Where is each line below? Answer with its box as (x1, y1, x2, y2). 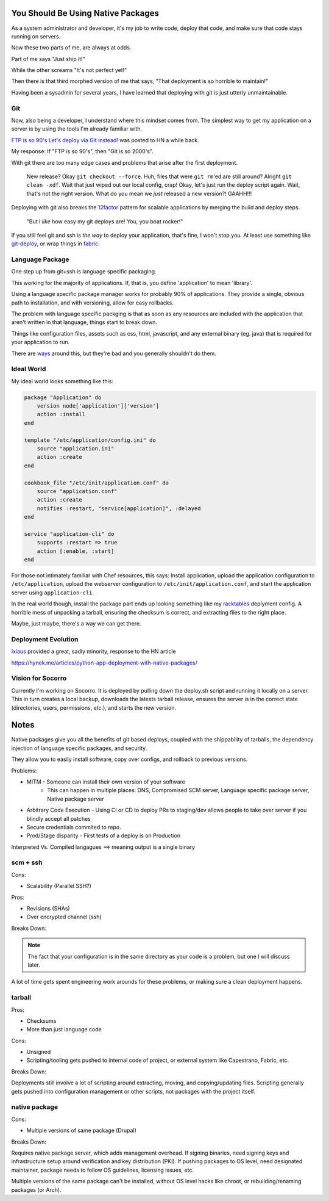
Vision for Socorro (11, 674, 67, 683)
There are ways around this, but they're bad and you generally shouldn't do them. (11, 350, 216, 357)
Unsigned (26, 1048, 51, 1056)
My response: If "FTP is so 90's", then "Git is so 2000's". (11, 148, 154, 155)
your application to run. (11, 339, 70, 346)
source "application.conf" (37, 488, 118, 494)
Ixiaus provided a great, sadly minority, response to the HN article (11, 647, 176, 655)
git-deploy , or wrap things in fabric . (11, 240, 100, 247)
